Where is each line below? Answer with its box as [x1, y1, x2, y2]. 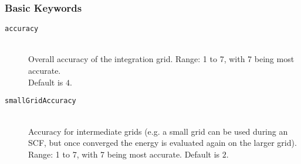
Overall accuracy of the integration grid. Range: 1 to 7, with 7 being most [28, 53, 295, 65]
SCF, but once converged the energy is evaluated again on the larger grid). [28, 136, 297, 149]
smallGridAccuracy [5, 97, 76, 105]
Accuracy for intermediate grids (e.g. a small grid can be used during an [28, 125, 288, 137]
